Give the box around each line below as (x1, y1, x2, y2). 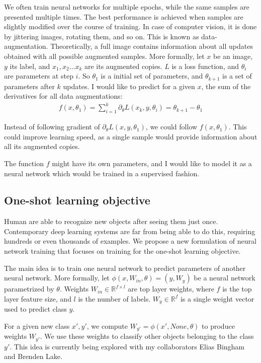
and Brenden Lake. (4, 351, 62, 361)
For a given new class (4, 320, 70, 331)
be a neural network (194, 272, 255, 283)
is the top (222, 283, 252, 294)
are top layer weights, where (128, 283, 214, 294)
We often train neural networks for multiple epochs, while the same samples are (4, 2, 249, 12)
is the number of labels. (78, 293, 151, 304)
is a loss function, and (171, 60, 239, 71)
